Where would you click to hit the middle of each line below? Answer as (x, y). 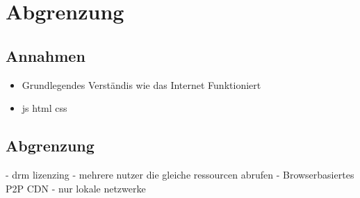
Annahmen (46, 55)
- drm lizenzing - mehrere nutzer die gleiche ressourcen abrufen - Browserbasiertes (180, 174)
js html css (44, 108)
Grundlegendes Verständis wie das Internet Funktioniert (141, 84)
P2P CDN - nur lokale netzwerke (76, 188)
